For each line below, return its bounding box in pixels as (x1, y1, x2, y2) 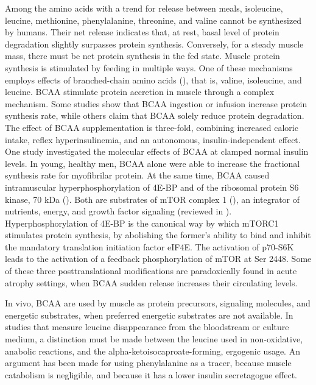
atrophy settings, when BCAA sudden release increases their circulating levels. (5, 276, 298, 289)
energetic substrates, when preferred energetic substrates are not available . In (5, 308, 293, 321)
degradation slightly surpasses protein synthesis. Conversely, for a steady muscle (5, 37, 304, 50)
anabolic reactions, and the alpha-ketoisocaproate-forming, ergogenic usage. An (5, 344, 300, 357)
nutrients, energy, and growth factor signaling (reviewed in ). (5, 205, 232, 217)
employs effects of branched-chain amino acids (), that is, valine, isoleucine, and (5, 73, 302, 86)
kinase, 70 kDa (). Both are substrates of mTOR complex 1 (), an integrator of (5, 192, 300, 205)
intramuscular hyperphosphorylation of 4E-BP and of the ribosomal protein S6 (5, 180, 299, 193)
